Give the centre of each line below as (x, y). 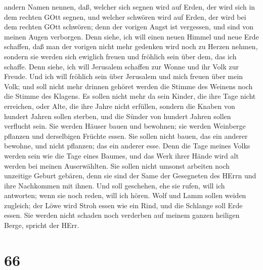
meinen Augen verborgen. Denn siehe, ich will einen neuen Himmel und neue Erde (131, 36)
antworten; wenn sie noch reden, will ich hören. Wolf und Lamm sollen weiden (125, 195)
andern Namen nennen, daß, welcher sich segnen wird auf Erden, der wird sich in (130, 7)
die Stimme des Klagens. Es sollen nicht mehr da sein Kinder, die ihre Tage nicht (130, 96)
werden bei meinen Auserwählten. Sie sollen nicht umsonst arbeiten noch (117, 165)
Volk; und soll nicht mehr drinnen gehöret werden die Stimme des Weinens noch (128, 86)
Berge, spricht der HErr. (42, 225)
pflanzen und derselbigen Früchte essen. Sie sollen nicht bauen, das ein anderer (126, 136)
